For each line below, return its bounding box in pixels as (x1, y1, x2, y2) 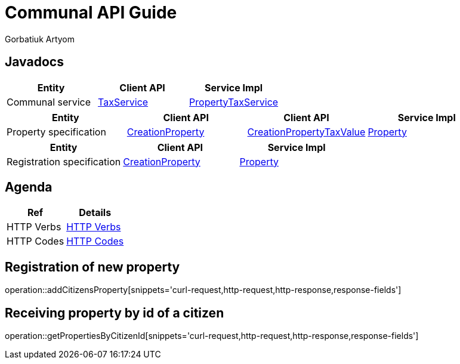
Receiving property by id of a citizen (5, 305, 224, 320)
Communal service (7, 95, 91, 108)
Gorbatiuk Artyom (5, 33, 75, 44)
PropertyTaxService (189, 95, 279, 108)
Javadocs (5, 54, 64, 70)
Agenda (5, 180, 53, 195)
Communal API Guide (5, 2, 177, 23)
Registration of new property (5, 259, 180, 274)
